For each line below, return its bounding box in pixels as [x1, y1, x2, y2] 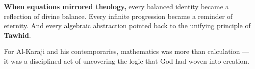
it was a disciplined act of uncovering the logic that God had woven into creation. [4, 55, 250, 66]
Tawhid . [4, 30, 31, 40]
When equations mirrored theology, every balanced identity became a [4, 1, 229, 11]
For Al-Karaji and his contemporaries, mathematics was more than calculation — [4, 46, 250, 56]
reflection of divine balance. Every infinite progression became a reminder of [4, 11, 233, 21]
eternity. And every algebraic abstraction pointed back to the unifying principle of [4, 20, 251, 31]
